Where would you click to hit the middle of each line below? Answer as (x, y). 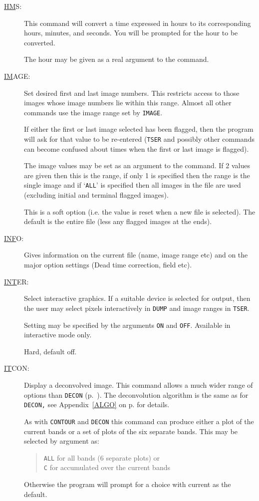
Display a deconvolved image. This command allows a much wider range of (138, 384)
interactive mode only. (58, 335)
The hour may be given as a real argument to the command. (117, 59)
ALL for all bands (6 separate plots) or (102, 457)
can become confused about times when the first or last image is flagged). (136, 148)
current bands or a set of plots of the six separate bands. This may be (131, 431)
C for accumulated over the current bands (107, 467)
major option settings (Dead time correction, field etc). (108, 265)
